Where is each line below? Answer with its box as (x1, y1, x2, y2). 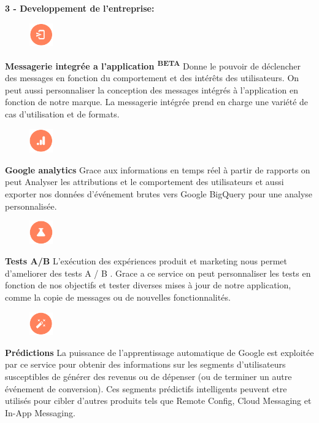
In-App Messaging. (5, 406, 75, 419)
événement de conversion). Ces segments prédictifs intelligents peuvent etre (5, 382, 287, 395)
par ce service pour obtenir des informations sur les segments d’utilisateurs (5, 358, 286, 371)
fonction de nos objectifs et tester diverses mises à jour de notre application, (5, 279, 291, 291)
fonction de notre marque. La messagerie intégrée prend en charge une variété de (5, 95, 309, 108)
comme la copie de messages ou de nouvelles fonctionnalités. (5, 291, 231, 304)
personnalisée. (5, 199, 57, 212)
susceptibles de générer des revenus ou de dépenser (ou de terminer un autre (5, 370, 292, 382)
